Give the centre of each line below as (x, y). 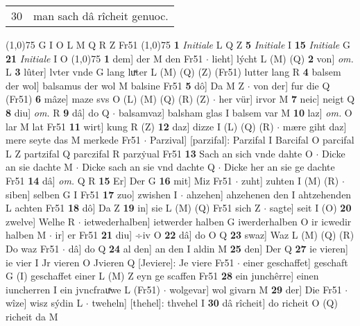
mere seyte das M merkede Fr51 (73, 140)
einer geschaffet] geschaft (295, 262)
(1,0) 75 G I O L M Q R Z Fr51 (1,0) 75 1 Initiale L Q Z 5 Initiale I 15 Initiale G (178, 44)
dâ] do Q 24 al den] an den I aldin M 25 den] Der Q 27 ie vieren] (208, 248)
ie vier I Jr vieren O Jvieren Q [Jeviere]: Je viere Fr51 (120, 262)
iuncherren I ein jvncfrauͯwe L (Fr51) (83, 289)
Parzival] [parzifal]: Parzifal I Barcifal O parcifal (252, 140)
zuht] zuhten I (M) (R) (290, 180)
